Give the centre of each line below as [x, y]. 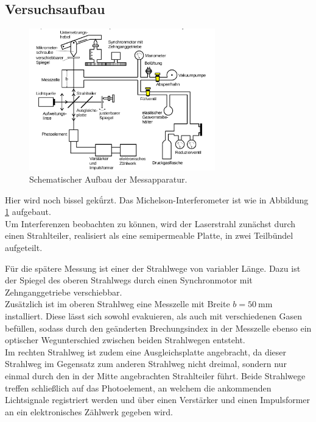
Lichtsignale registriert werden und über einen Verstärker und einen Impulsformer [158, 400]
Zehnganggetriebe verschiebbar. [64, 292]
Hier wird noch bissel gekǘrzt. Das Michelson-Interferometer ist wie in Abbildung [157, 199]
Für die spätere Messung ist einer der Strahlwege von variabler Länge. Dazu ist [153, 268]
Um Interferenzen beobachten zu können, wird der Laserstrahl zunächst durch [150, 223]
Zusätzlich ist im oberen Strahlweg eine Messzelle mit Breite [118, 304]
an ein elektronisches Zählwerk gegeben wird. [89, 411]
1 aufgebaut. [28, 212]
